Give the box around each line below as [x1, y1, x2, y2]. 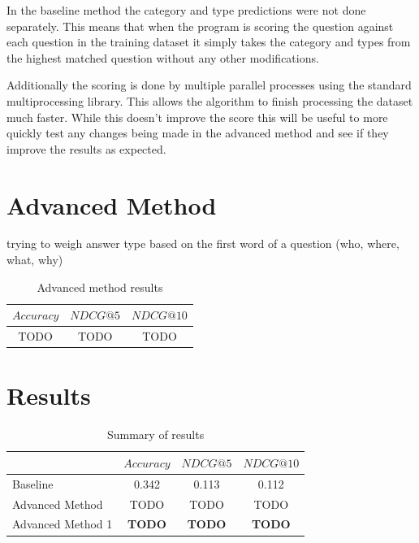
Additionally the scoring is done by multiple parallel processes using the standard [6, 76, 412, 93]
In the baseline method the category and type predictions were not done [6, 2, 366, 18]
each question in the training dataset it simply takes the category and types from [6, 33, 411, 50]
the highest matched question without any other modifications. [6, 49, 319, 66]
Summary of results [106, 426, 205, 443]
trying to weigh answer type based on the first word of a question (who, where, [6, 235, 400, 252]
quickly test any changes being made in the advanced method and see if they [6, 124, 389, 141]
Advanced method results [37, 278, 163, 295]
